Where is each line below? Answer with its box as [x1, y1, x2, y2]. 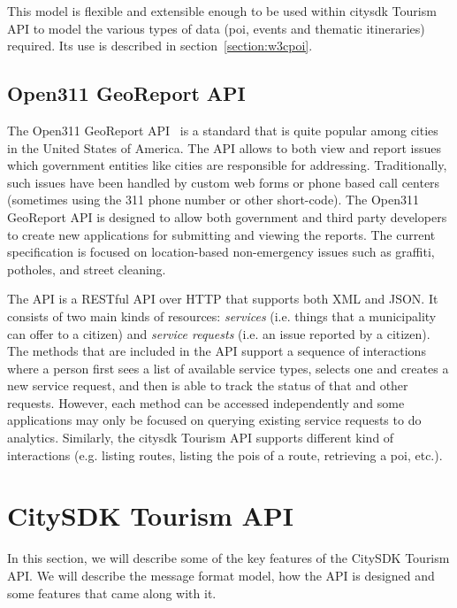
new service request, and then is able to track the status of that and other [7, 376, 408, 395]
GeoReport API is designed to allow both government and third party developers [7, 207, 447, 226]
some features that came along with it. [7, 583, 217, 602]
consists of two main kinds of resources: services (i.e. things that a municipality [7, 306, 437, 325]
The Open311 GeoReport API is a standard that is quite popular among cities [7, 120, 438, 139]
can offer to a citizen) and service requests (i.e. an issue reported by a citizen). [7, 324, 430, 342]
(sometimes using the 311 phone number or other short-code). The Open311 [7, 190, 419, 209]
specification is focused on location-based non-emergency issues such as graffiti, [7, 242, 435, 261]
